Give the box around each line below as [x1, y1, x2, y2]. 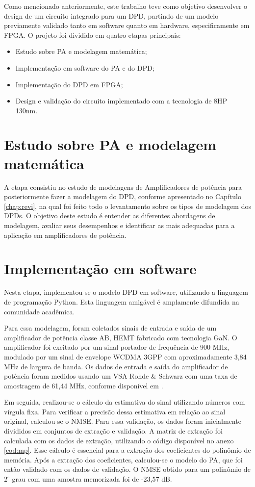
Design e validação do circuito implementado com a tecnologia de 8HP [15, 96, 228, 106]
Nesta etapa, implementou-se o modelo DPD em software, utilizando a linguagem [4, 287, 248, 297]
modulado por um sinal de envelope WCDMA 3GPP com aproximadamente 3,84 [4, 351, 247, 361]
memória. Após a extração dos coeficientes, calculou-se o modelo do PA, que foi [4, 454, 243, 464]
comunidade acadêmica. [4, 306, 75, 316]
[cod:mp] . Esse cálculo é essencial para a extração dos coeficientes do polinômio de [4, 445, 251, 455]
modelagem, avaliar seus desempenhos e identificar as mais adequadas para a [4, 220, 235, 231]
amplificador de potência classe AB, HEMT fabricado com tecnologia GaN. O [4, 332, 237, 342]
